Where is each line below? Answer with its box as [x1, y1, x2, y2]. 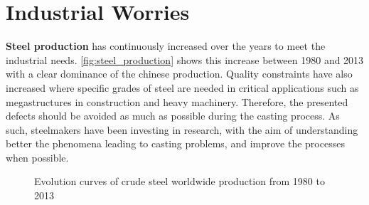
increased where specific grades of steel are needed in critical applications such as [6, 80, 359, 95]
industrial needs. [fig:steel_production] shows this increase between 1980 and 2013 [6, 52, 364, 67]
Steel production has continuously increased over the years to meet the [6, 38, 326, 53]
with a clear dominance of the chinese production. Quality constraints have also [6, 66, 353, 81]
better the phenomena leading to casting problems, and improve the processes [6, 136, 345, 151]
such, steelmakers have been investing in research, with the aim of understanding [6, 122, 358, 137]
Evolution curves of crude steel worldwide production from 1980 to [34, 174, 325, 189]
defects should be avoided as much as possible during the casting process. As [6, 108, 340, 123]
